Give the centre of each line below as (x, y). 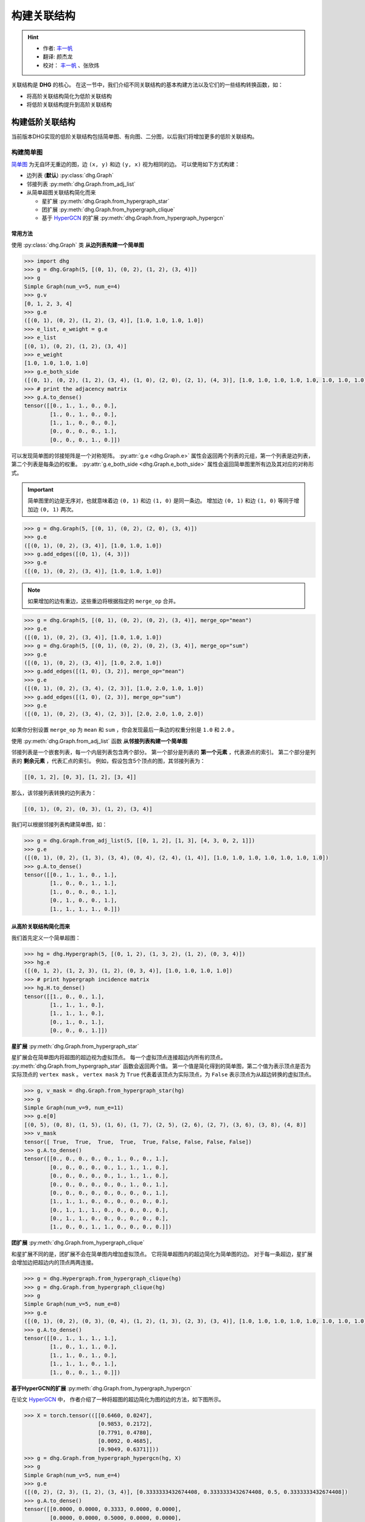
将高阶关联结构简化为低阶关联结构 (69, 96)
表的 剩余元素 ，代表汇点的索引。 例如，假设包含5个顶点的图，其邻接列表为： (109, 760)
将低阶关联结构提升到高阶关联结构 (69, 104)
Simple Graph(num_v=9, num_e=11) (74, 1108)
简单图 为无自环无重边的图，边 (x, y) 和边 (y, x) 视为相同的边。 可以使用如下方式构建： (126, 164)
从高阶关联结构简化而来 (40, 927)
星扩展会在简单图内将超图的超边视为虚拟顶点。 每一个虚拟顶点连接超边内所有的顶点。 (119, 1057)
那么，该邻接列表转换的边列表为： (54, 793)
